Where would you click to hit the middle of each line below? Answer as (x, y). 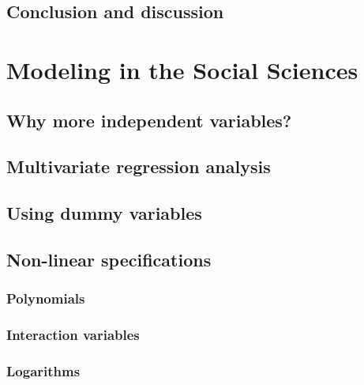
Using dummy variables (104, 213)
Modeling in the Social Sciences (182, 69)
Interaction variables (73, 335)
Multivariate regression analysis (139, 166)
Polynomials (46, 298)
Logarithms (43, 370)
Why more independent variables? (149, 120)
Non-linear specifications (109, 259)
